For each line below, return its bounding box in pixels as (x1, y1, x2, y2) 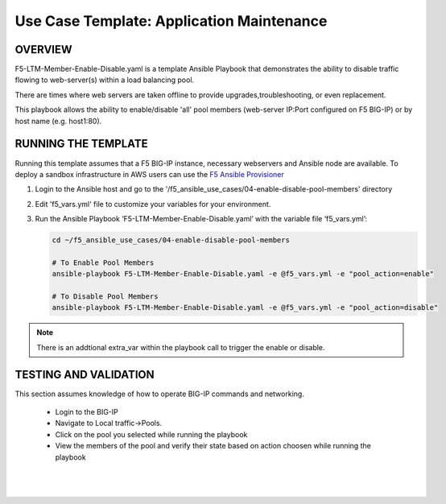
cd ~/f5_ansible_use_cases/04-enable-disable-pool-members (52, 236, 290, 245)
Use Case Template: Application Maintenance (14, 12, 328, 30)
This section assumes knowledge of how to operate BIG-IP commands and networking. (14, 389, 305, 399)
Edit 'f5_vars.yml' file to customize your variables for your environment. (35, 199, 271, 209)
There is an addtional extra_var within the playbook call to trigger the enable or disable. (36, 342, 325, 352)
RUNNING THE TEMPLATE (14, 137, 148, 151)
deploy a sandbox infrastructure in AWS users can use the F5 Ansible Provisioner (14, 169, 285, 179)
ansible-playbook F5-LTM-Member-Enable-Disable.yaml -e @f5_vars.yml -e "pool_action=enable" (52, 270, 435, 279)
